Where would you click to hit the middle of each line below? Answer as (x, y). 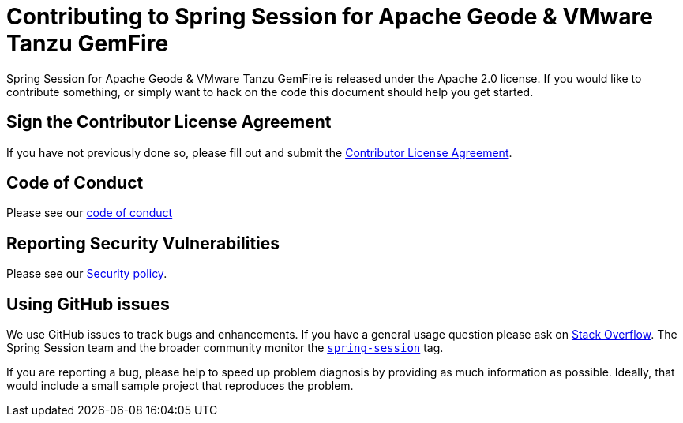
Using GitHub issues (88, 304)
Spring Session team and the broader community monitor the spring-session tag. (225, 348)
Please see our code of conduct (90, 213)
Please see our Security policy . (87, 274)
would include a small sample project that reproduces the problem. (180, 386)
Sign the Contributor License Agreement (169, 122)
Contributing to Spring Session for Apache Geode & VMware (330, 17)
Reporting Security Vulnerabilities (143, 243)
